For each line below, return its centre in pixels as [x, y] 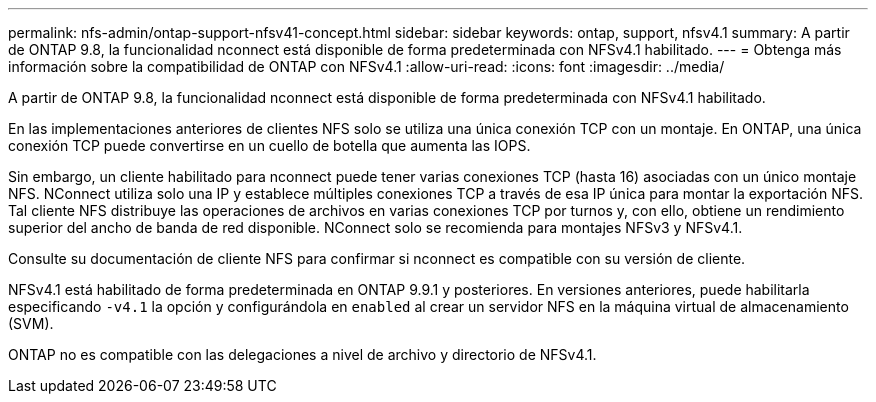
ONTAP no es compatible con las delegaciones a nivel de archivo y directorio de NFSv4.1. [302, 354]
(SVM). [31, 323]
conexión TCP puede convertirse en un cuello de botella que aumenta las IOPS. [269, 145]
